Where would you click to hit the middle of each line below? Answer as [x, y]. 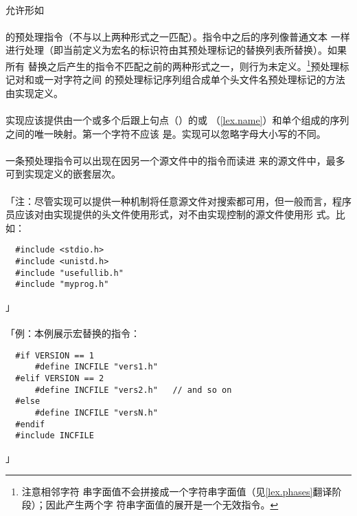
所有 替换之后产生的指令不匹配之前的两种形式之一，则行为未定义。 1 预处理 [173, 65]
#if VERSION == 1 [55, 355]
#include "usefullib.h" [69, 273]
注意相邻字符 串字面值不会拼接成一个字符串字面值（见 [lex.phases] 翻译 [177, 491]
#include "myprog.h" [62, 284]
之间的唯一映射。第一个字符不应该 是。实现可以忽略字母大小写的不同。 [166, 133]
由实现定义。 [34, 93]
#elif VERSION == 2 [60, 379]
